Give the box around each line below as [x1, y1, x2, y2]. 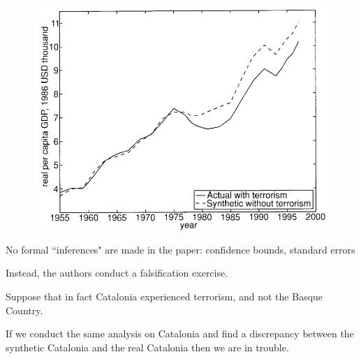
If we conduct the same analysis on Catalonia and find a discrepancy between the [6, 326, 354, 341]
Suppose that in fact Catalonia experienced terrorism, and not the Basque [6, 289, 323, 304]
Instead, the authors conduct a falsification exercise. [6, 265, 228, 280]
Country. [6, 302, 43, 317]
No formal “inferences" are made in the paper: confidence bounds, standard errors [6, 242, 355, 256]
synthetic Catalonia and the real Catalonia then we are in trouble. [6, 339, 289, 354]
